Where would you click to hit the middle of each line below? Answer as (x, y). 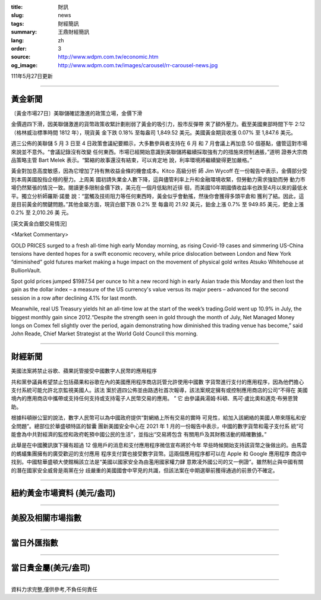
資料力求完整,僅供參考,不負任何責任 (54, 589)
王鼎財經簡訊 (73, 32)
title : (17, 7)
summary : (24, 32)
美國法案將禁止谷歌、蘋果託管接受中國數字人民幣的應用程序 (84, 371)
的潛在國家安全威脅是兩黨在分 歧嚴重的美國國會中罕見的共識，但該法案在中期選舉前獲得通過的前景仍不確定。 (144, 470)
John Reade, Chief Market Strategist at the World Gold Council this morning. (105, 334)
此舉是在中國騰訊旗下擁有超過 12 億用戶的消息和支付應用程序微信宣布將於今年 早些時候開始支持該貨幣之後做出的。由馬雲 (159, 445)
